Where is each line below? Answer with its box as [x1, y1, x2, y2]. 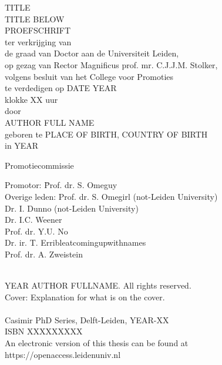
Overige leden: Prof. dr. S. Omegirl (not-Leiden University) [5, 190, 218, 202]
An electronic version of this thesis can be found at [5, 337, 189, 349]
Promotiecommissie [5, 159, 74, 171]
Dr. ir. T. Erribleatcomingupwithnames [5, 236, 146, 249]
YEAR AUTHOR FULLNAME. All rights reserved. [5, 279, 191, 292]
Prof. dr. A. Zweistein [5, 247, 83, 260]
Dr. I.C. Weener [5, 213, 62, 226]
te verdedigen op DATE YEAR [5, 82, 117, 94]
